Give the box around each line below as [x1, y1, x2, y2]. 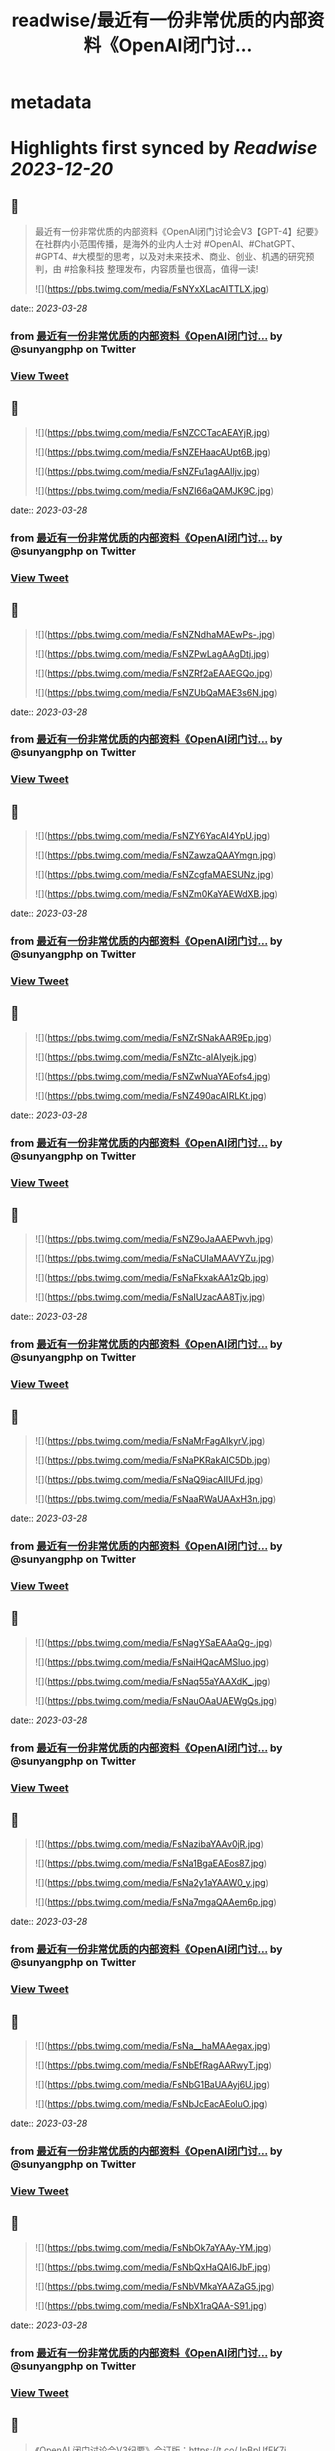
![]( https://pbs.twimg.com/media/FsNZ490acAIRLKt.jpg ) [34, 1089, 267, 1101]
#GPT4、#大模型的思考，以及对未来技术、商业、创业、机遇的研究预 [34, 251, 315, 263]
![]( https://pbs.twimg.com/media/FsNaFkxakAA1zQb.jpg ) [34, 1272, 270, 1284]
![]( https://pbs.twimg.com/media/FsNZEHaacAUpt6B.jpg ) [34, 446, 272, 458]
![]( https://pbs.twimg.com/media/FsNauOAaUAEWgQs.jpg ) [34, 1694, 278, 1706]
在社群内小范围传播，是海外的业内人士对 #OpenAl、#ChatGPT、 [34, 238, 301, 250]
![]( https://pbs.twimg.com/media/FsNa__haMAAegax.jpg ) [34, 2040, 272, 2052]
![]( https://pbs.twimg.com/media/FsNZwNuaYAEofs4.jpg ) [34, 1070, 272, 1082]
